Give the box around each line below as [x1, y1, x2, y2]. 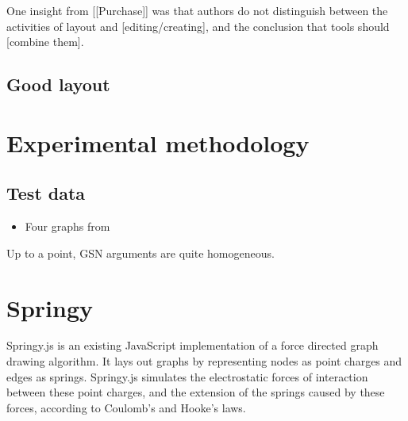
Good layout [6, 72, 110, 97]
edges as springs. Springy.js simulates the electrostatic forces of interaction [6, 368, 368, 385]
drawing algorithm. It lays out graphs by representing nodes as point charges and [6, 353, 402, 369]
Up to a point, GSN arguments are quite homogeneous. [6, 244, 275, 261]
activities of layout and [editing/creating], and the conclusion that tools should [6, 17, 390, 34]
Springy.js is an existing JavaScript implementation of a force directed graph [6, 337, 379, 354]
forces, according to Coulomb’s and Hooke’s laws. [6, 399, 246, 415]
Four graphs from [25, 218, 110, 235]
